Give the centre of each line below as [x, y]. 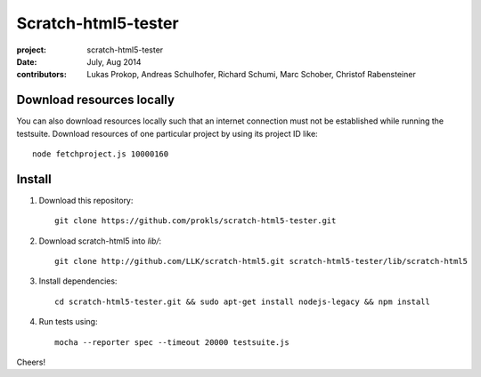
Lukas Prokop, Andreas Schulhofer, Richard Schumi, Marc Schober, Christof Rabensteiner [251, 75]
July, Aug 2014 [114, 61]
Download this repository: [86, 200]
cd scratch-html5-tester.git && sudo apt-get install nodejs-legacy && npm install [243, 301]
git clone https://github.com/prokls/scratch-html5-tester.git [196, 221]
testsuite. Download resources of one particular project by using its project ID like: [167, 133]
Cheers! [31, 362]
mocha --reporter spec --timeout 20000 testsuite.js [172, 342]
